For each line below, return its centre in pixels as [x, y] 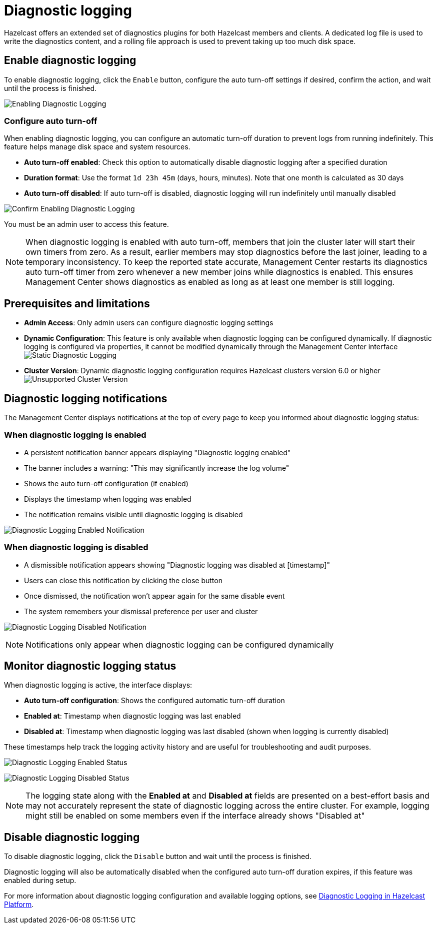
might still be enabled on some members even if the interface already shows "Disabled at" [195, 816]
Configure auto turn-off [51, 121]
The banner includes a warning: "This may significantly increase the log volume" [157, 468]
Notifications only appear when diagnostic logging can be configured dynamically [180, 644]
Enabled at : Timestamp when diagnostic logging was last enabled [132, 716]
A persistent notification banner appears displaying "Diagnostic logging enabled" [157, 452]
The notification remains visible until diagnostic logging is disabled [133, 514]
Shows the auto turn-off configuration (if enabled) [106, 483]
